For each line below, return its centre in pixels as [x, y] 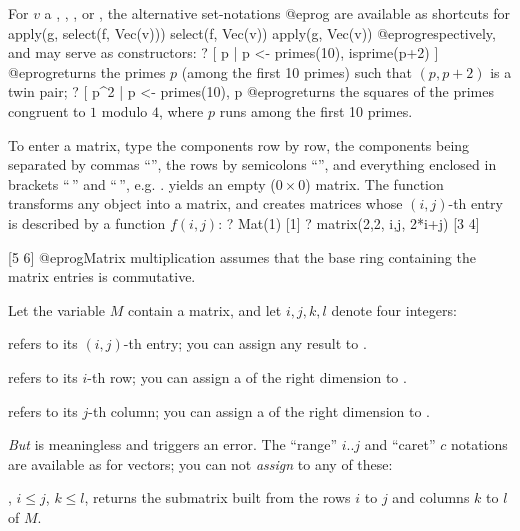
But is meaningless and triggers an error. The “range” [172, 444]
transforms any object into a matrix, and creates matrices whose [205, 203]
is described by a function [87, 222]
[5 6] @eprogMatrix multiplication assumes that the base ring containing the [242, 256]
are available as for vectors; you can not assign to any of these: [200, 463]
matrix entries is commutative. [102, 276]
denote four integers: [394, 309]
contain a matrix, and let [204, 309]
